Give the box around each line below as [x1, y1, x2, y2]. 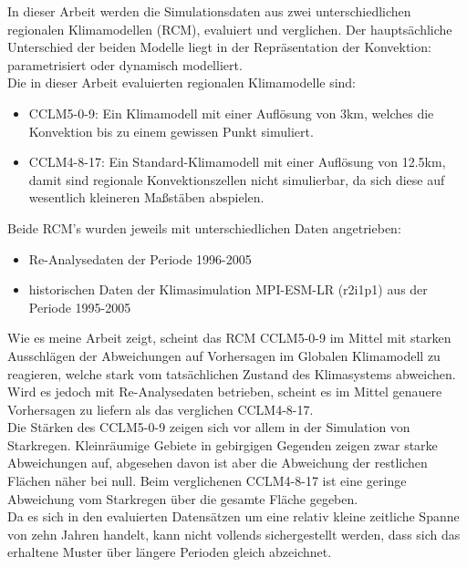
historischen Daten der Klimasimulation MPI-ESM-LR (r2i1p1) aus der [28, 280, 428, 299]
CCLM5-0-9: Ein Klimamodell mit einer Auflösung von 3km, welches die [28, 103, 434, 122]
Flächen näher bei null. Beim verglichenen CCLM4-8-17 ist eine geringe [7, 471, 407, 490]
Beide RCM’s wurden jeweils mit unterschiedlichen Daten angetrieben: [7, 218, 401, 237]
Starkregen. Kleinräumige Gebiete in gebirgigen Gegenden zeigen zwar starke [7, 435, 438, 454]
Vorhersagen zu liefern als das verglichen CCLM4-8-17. [7, 399, 314, 418]
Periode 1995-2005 [28, 297, 131, 316]
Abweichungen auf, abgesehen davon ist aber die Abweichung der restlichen [7, 453, 428, 472]
